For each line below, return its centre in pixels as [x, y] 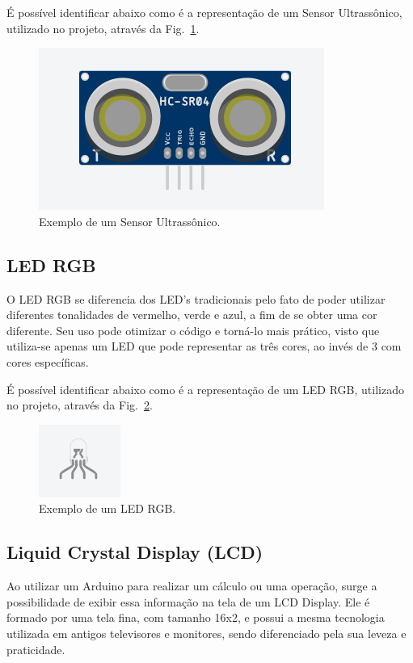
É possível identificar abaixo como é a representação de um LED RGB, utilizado [205, 389]
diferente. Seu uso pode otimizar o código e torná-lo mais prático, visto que [193, 330]
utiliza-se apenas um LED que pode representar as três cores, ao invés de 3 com [204, 346]
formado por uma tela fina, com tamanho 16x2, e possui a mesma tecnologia [196, 617]
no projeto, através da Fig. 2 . [80, 405]
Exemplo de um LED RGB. [107, 508]
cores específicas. [48, 361]
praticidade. [36, 649]
